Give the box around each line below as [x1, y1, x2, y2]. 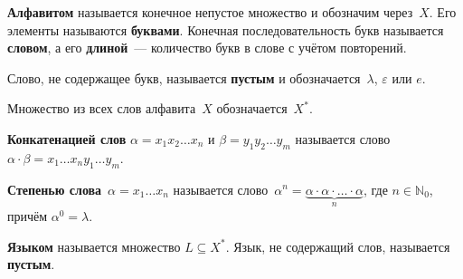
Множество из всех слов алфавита [7, 99, 196, 118]
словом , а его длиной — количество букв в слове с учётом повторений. [7, 38, 407, 57]
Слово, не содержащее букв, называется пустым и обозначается [7, 68, 361, 87]
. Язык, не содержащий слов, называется [225, 236, 450, 255]
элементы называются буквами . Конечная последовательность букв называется [7, 20, 444, 39]
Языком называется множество [7, 236, 181, 255]
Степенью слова [7, 179, 102, 198]
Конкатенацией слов [7, 129, 127, 148]
